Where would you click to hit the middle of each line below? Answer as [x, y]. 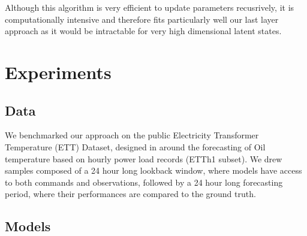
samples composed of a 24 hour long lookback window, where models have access [153, 170]
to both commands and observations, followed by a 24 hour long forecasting [144, 182]
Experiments [58, 72]
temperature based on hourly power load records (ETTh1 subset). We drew [144, 158]
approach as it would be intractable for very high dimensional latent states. [143, 31]
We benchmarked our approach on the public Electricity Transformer [132, 135]
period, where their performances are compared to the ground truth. [130, 194]
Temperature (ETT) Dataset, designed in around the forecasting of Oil [135, 146]
